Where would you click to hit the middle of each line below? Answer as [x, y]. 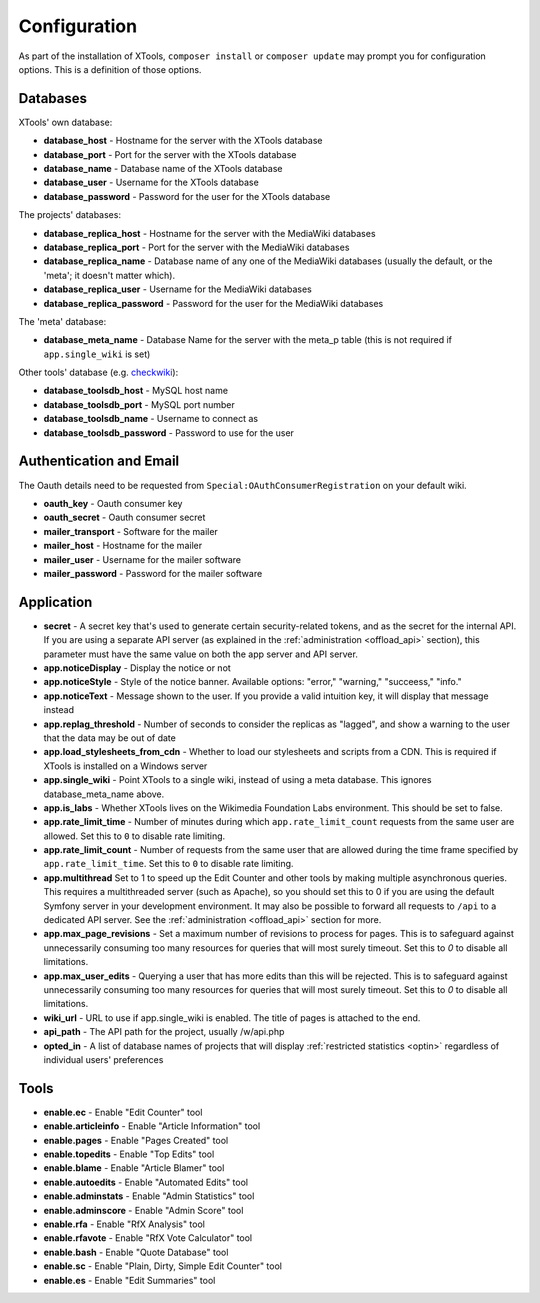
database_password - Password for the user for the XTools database [187, 196]
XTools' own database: [65, 122]
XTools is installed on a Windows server [125, 766]
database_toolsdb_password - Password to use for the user [169, 432]
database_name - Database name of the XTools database [163, 169]
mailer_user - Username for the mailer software [142, 559]
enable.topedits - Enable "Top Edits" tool [129, 1154]
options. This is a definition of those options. [110, 69]
